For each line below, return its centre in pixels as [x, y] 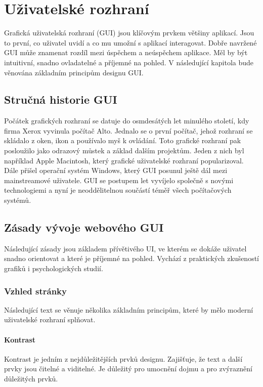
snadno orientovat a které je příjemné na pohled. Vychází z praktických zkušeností [131, 258]
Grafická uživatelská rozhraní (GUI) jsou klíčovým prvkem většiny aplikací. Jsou [129, 33]
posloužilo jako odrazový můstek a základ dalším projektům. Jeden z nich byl [124, 150]
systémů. [18, 200]
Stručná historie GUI [61, 99]
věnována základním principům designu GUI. [74, 72]
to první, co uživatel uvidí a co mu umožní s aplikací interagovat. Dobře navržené [130, 42]
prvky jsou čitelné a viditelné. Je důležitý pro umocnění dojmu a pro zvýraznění [128, 369]
